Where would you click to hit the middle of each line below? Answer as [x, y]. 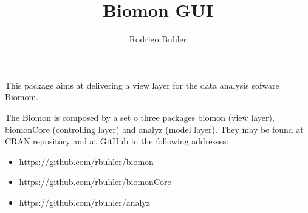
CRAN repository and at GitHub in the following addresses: [117, 141]
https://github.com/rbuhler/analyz [85, 202]
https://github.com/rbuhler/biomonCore [95, 182]
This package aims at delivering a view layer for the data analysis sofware [142, 85]
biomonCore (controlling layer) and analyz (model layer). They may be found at [154, 129]
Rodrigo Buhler [158, 39]
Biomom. [22, 97]
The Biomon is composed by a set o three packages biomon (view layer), [140, 117]
